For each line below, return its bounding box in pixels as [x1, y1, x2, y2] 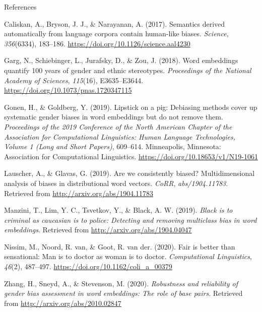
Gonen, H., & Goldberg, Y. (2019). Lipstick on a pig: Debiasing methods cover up [4, 101, 257, 112]
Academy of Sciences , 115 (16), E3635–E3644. [4, 75, 144, 85]
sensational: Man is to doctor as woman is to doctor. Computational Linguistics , [4, 251, 252, 262]
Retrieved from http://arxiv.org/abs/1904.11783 [4, 188, 154, 198]
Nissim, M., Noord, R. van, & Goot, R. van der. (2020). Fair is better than [4, 241, 235, 252]
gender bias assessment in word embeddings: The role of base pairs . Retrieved [4, 288, 243, 298]
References [4, 2, 37, 12]
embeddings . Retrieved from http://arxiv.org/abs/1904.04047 [4, 224, 192, 235]
